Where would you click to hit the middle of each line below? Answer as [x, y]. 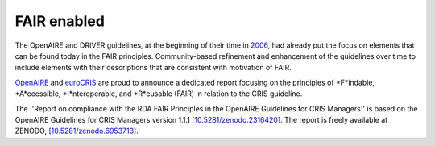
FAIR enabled [60, 21]
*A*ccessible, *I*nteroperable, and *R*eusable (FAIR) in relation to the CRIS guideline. [159, 94]
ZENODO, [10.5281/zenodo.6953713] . [77, 131]
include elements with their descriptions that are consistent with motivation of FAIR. [153, 68]
